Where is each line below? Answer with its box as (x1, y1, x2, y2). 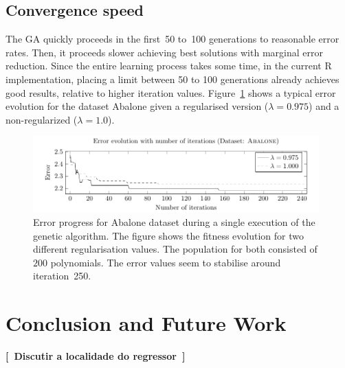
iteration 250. (33, 268, 91, 283)
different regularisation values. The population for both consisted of (33, 242, 318, 256)
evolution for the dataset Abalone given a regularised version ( (5, 99, 269, 113)
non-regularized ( (5, 112, 78, 126)
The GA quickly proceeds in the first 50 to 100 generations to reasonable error (5, 32, 340, 46)
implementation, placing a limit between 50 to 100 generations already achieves (5, 71, 340, 86)
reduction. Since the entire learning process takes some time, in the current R (5, 58, 332, 73)
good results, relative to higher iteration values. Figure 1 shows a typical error (5, 85, 336, 100)
